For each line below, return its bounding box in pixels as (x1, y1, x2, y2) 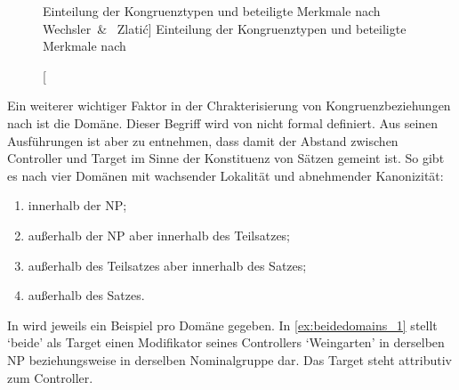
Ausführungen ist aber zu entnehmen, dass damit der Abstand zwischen (7, 131, 399, 150)
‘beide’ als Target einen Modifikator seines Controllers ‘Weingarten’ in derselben (7, 333, 445, 352)
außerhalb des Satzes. (28, 286, 145, 305)
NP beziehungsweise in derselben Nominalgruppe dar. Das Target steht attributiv (7, 350, 452, 369)
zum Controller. (7, 368, 93, 386)
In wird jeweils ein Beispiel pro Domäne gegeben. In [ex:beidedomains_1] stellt (7, 315, 438, 334)
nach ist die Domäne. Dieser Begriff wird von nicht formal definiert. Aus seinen (7, 113, 439, 132)
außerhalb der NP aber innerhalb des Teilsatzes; (28, 225, 291, 244)
